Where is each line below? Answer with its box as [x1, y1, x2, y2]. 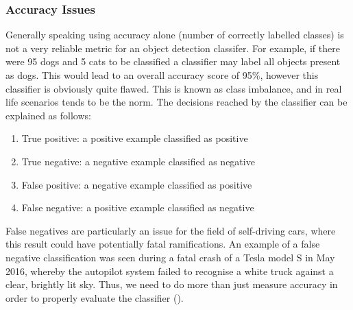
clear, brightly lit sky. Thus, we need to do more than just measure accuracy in [5, 277, 338, 291]
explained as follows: [5, 108, 91, 122]
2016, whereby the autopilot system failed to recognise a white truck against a [5, 263, 334, 278]
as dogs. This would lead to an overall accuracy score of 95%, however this [5, 68, 319, 82]
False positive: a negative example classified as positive [21, 177, 252, 191]
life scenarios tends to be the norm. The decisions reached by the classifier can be [5, 95, 348, 109]
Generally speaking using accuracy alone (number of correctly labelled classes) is [5, 27, 344, 42]
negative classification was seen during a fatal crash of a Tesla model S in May [5, 250, 335, 264]
